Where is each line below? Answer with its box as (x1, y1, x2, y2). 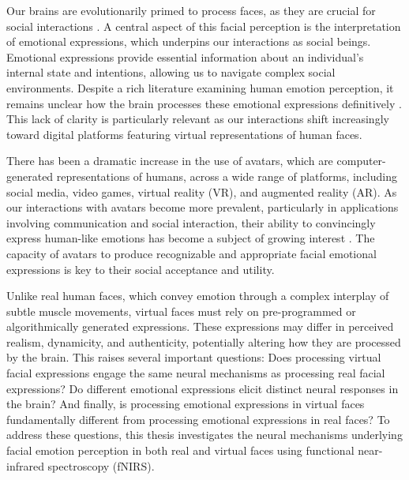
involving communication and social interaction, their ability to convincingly (6, 214, 376, 231)
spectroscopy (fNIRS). (47, 457, 155, 474)
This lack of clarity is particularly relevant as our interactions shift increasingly (6, 111, 389, 127)
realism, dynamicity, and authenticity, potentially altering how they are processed (6, 333, 401, 350)
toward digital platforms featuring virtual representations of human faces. (6, 126, 362, 142)
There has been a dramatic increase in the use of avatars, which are (6, 152, 333, 169)
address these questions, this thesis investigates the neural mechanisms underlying (6, 426, 403, 443)
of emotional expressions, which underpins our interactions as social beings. (6, 33, 371, 50)
